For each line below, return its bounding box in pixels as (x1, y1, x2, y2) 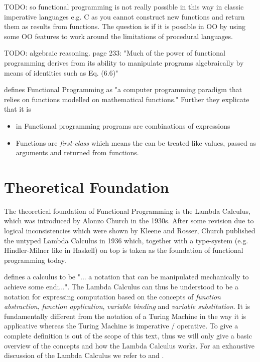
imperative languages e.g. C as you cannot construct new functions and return (4, 11, 245, 22)
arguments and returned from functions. (16, 147, 139, 158)
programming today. (4, 254, 66, 265)
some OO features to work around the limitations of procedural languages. (4, 31, 233, 41)
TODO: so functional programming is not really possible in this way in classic (4, 2, 244, 12)
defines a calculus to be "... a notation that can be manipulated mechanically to (4, 271, 249, 282)
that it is (4, 104, 31, 114)
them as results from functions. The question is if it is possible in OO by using (4, 21, 246, 32)
